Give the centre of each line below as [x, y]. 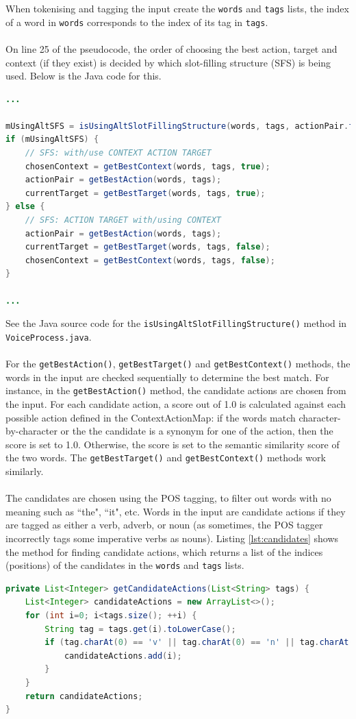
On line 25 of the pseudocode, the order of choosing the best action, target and [171, 48]
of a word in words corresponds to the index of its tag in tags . [137, 22]
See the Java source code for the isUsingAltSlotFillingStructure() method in [176, 323]
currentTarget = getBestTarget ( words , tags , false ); [148, 247]
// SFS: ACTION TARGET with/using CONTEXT [123, 220]
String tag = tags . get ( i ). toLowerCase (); [140, 629]
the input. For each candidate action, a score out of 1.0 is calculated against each [176, 404]
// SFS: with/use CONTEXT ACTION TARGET [118, 153]
